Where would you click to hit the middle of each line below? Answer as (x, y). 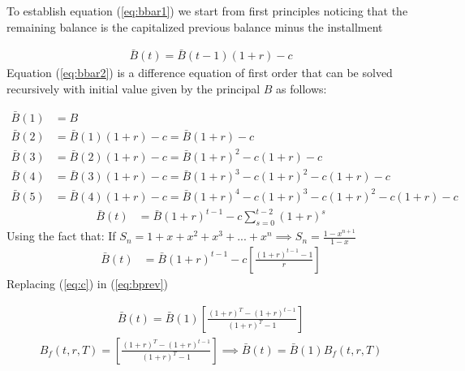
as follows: (301, 89)
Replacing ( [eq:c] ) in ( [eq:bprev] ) (88, 283)
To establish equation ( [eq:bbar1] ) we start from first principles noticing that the (207, 11)
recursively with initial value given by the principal (133, 89)
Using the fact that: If (61, 236)
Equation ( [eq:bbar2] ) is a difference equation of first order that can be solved (200, 73)
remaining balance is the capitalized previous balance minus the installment (195, 26)
